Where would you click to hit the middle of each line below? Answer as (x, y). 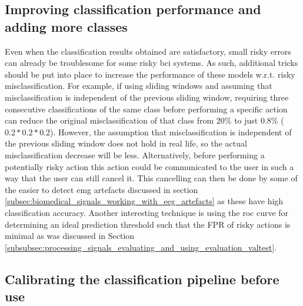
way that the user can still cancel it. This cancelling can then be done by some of (151, 178)
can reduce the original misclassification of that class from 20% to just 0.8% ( (144, 120)
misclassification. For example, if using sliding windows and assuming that (139, 86)
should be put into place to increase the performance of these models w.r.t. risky (150, 74)
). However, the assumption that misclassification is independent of (171, 132)
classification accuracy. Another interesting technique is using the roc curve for (147, 212)
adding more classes (66, 26)
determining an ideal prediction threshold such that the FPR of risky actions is (148, 224)
